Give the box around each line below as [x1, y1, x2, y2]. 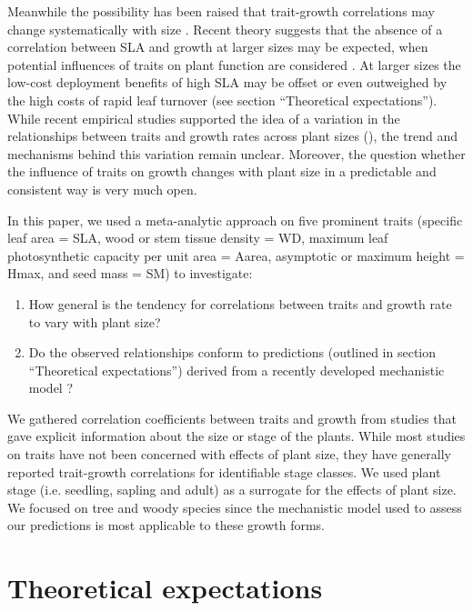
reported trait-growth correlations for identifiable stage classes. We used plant [7, 462, 441, 481]
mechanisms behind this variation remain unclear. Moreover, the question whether [7, 144, 466, 163]
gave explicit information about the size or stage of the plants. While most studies [7, 426, 466, 446]
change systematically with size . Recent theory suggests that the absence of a [7, 19, 443, 38]
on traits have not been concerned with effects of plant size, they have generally [7, 445, 451, 464]
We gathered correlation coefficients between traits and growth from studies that [7, 408, 458, 427]
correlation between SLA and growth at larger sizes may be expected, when [7, 37, 428, 56]
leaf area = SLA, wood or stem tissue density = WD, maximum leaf [7, 228, 388, 247]
